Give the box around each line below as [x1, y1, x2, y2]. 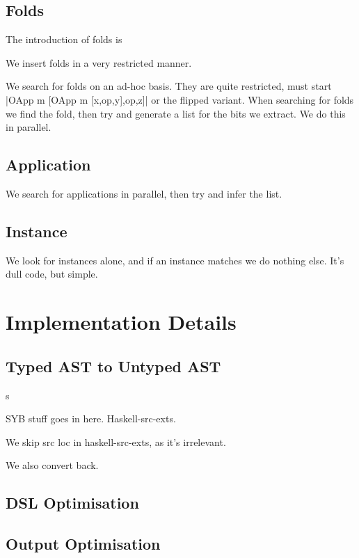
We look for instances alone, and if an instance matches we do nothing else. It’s [6, 253, 344, 267]
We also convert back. [6, 458, 99, 472]
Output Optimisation [6, 533, 161, 555]
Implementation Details [6, 308, 237, 336]
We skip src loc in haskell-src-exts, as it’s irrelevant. [6, 434, 226, 449]
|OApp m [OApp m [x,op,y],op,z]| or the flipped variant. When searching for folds [6, 92, 354, 106]
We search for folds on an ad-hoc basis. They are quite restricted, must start [6, 79, 332, 93]
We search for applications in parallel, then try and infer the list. [6, 186, 282, 200]
